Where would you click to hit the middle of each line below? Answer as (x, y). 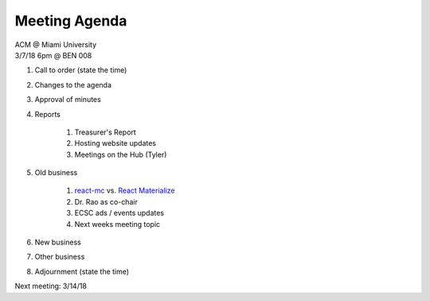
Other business (60, 257)
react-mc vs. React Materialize (125, 190)
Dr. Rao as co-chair (106, 201)
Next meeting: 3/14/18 (51, 286)
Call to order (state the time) (81, 70)
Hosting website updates (115, 143)
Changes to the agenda (73, 84)
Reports (48, 114)
